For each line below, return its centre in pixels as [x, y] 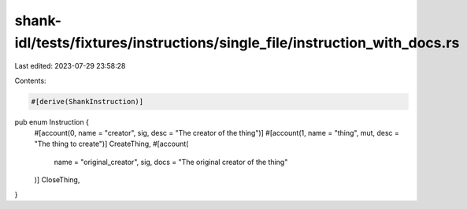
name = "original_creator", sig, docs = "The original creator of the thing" [171, 162]
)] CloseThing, [57, 180]
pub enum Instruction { [52, 121]
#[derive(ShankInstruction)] [87, 101]
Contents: [30, 80]
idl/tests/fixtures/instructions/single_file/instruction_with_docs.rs [237, 43]
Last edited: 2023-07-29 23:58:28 [70, 66]
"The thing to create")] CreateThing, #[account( [111, 144]
